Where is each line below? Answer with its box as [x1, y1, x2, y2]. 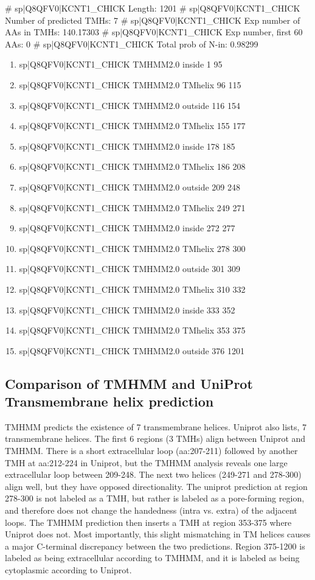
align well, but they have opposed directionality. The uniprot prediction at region [5, 480, 308, 492]
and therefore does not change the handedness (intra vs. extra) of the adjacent [5, 504, 297, 517]
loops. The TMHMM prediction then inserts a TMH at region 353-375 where [5, 515, 292, 528]
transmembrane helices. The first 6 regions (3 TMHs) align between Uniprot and [5, 432, 306, 445]
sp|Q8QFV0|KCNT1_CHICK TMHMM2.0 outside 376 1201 [19, 344, 244, 357]
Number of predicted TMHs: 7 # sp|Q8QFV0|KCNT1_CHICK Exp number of [5, 13, 300, 26]
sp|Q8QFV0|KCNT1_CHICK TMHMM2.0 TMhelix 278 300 [19, 242, 246, 254]
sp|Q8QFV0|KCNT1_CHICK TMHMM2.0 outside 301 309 [19, 262, 240, 275]
